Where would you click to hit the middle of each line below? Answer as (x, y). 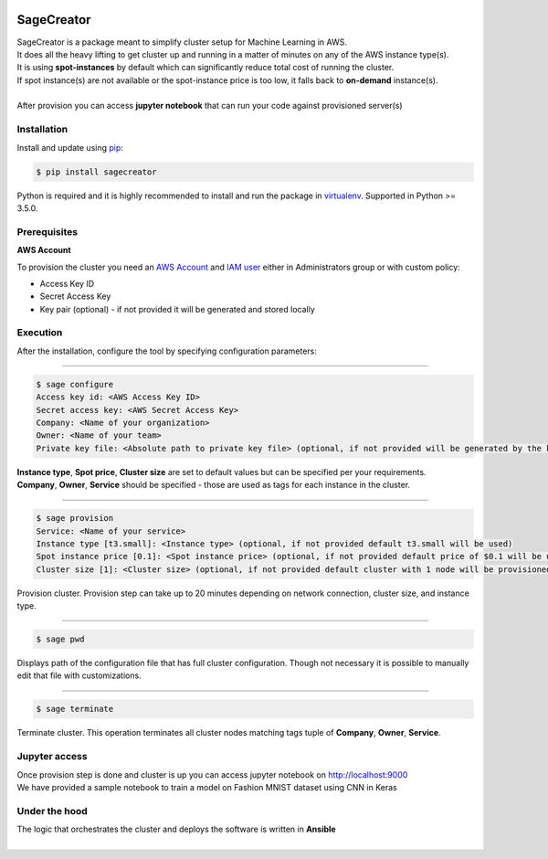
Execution (40, 333)
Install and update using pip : (70, 147)
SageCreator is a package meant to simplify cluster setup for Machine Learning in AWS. (182, 42)
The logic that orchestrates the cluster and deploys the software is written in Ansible (177, 829)
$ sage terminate (75, 709)
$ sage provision (75, 518)
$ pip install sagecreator (96, 172)
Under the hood (53, 811)
